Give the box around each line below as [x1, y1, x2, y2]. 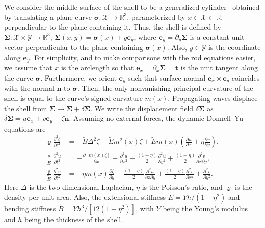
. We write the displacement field [90, 103, 194, 113]
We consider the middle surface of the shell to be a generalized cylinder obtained [4, 2, 260, 12]
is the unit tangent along [180, 62, 258, 73]
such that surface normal [128, 72, 206, 83]
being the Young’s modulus [163, 203, 248, 214]
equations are [4, 123, 46, 134]
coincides [231, 72, 260, 83]
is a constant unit [190, 31, 245, 42]
